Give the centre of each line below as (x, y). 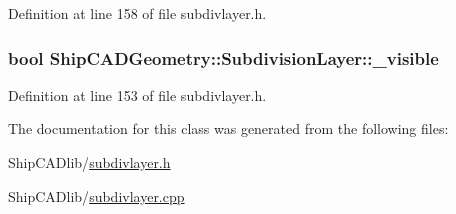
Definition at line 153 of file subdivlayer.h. (137, 94)
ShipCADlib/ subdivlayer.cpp (96, 195)
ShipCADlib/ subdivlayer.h (89, 162)
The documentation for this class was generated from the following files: (228, 128)
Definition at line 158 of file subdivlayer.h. (137, 13)
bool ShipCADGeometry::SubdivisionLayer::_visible (223, 57)
